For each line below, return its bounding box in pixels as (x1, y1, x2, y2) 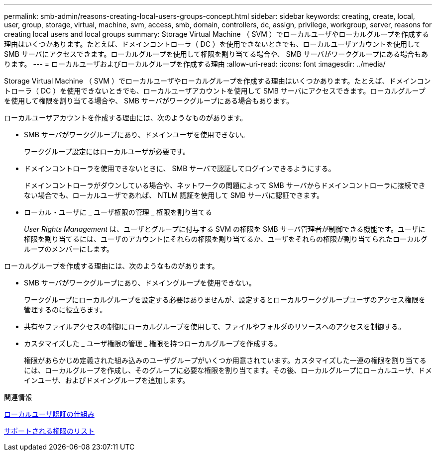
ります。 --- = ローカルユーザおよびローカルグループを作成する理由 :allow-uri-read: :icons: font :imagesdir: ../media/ (4, 60, 386, 68)
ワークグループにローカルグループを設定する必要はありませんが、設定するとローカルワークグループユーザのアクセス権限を (24, 295, 426, 304)
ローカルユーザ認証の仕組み (4, 410, 95, 418)
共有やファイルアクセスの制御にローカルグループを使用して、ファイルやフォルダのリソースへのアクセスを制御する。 (24, 322, 405, 331)
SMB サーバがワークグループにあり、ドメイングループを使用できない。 (24, 278, 256, 287)
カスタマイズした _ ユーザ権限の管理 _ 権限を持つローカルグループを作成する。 (24, 339, 281, 348)
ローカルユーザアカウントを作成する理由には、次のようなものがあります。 (4, 113, 247, 122)
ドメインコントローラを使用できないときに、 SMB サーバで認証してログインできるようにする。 (24, 164, 335, 173)
